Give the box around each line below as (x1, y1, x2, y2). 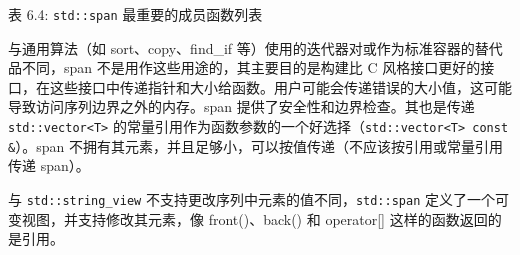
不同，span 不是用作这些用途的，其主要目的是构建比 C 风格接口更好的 (21, 57, 481, 78)
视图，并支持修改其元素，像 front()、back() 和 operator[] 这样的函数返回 (21, 208, 488, 229)
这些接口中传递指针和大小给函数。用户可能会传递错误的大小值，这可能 (49, 76, 512, 97)
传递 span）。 (8, 155, 90, 176)
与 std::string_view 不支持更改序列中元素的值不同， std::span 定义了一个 (8, 188, 495, 209)
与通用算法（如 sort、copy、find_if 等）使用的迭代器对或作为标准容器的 (8, 37, 475, 58)
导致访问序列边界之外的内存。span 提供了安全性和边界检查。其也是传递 (8, 96, 475, 117)
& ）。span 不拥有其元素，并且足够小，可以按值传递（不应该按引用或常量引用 (8, 135, 503, 156)
